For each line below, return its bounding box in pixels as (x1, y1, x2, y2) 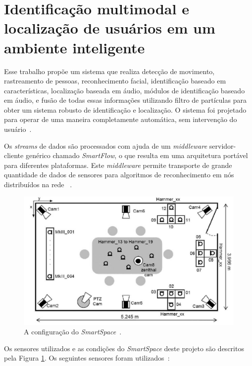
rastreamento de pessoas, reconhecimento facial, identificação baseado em (4, 76, 226, 86)
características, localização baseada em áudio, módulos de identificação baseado (4, 85, 245, 95)
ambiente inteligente (4, 37, 145, 57)
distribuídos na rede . (4, 179, 72, 190)
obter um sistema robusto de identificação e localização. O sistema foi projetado (4, 104, 247, 115)
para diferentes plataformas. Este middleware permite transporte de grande (4, 160, 232, 170)
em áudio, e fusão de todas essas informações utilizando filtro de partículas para (4, 95, 247, 105)
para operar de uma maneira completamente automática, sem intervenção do (4, 114, 237, 124)
